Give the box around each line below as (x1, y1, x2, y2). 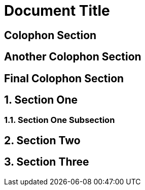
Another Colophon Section (4, 50, 141, 64)
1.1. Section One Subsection (4, 115, 115, 125)
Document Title (4, 2, 110, 19)
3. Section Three (4, 155, 89, 169)
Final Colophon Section (4, 72, 124, 85)
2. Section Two (4, 134, 81, 147)
